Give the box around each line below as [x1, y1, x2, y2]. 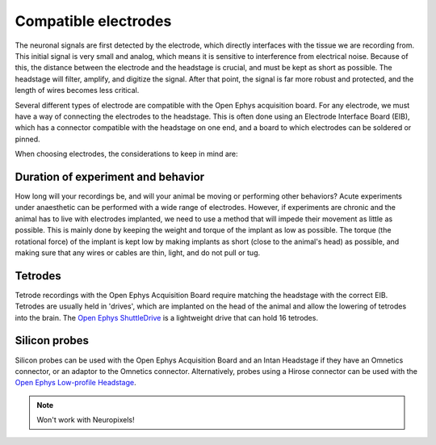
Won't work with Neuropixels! [36, 415, 135, 425]
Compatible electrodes [15, 12, 172, 30]
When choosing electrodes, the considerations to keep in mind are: [15, 149, 238, 159]
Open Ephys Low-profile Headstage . [15, 378, 136, 388]
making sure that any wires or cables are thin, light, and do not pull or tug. [15, 247, 261, 258]
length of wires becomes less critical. [15, 86, 140, 95]
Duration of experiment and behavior [15, 170, 205, 183]
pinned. [15, 134, 40, 144]
